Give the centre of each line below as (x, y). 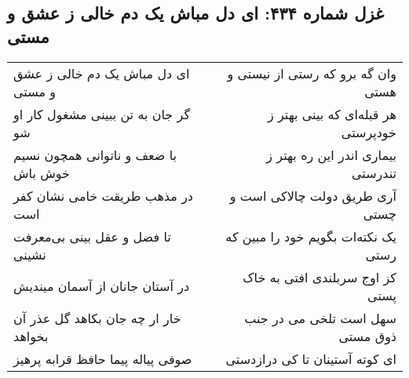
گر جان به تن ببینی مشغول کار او (102, 114)
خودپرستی (369, 132)
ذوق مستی (367, 336)
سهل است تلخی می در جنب (320, 318)
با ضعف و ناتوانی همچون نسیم (95, 154)
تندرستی (374, 173)
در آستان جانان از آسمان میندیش (102, 286)
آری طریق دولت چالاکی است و (313, 195)
